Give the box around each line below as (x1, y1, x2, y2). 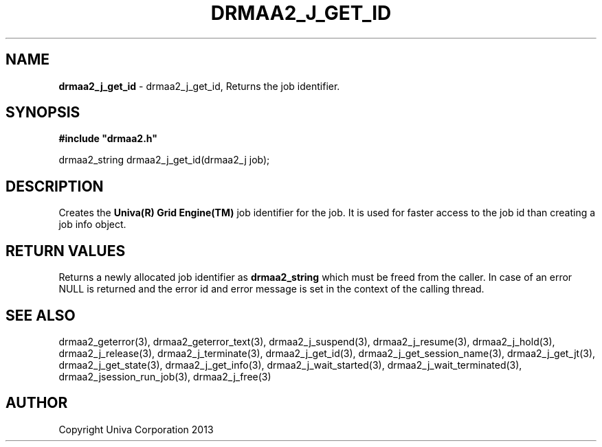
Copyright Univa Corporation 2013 (58, 423, 214, 435)
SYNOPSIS (5, 104, 80, 122)
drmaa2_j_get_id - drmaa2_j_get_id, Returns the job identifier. (58, 80, 340, 92)
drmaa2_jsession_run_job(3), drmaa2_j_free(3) (58, 370, 271, 382)
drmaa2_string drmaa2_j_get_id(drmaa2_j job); (58, 154, 270, 166)
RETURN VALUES (5, 242, 126, 260)
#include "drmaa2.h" (58, 133, 157, 145)
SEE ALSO (5, 306, 76, 324)
